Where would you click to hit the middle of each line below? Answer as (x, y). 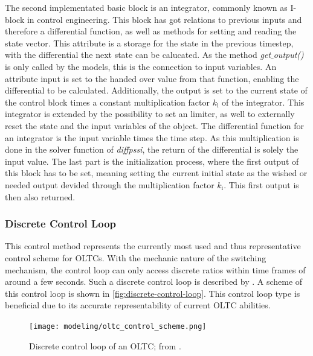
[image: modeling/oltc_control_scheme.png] (118, 326)
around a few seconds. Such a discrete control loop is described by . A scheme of (154, 281)
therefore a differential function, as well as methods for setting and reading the (151, 31)
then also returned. (40, 196)
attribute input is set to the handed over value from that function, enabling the (152, 78)
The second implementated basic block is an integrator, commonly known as (146, 7)
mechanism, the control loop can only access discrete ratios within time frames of (155, 269)
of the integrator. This (263, 102)
